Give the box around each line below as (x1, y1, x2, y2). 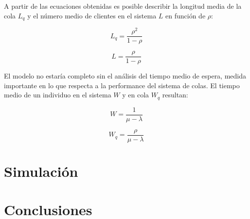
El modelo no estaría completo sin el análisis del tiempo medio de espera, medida (4, 71, 247, 81)
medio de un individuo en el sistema (4, 90, 111, 100)
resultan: (162, 90, 188, 100)
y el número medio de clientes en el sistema (27, 10, 157, 20)
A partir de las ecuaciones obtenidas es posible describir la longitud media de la (4, 1, 242, 11)
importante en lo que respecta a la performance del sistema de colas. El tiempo (4, 80, 240, 90)
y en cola (122, 90, 149, 100)
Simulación (4, 161, 78, 181)
